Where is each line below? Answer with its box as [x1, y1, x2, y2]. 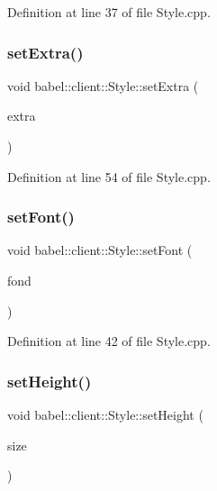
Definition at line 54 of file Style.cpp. [7, 167, 211, 186]
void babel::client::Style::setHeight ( [7, 405, 203, 423]
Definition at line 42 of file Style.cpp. [7, 332, 211, 350]
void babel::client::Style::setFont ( [7, 241, 193, 259]
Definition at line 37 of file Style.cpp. [7, 3, 211, 21]
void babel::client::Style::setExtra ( [7, 76, 199, 95]
